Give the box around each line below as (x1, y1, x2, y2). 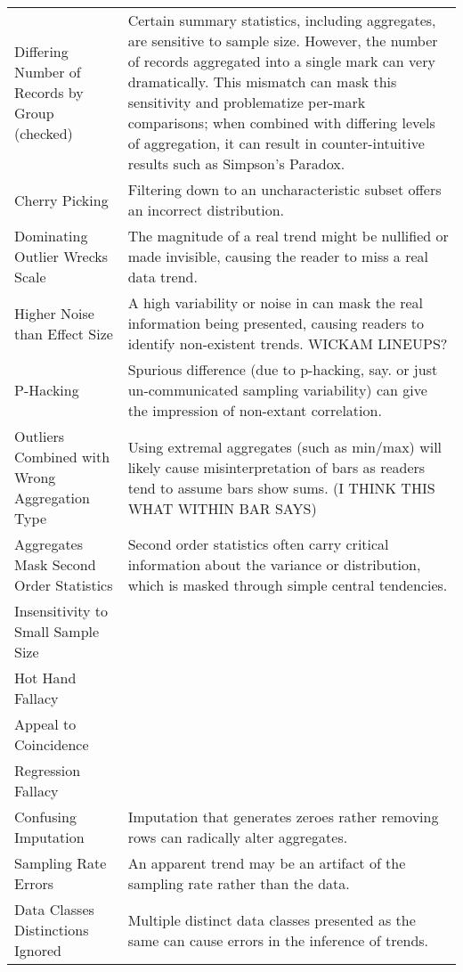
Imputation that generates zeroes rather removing (127, 806, 439, 827)
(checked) (14, 122, 73, 143)
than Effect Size (14, 323, 113, 344)
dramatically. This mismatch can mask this (127, 71, 397, 92)
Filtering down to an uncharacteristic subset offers (127, 179, 442, 200)
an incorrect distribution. (127, 200, 285, 220)
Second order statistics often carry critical (127, 534, 389, 554)
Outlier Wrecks (14, 246, 109, 266)
